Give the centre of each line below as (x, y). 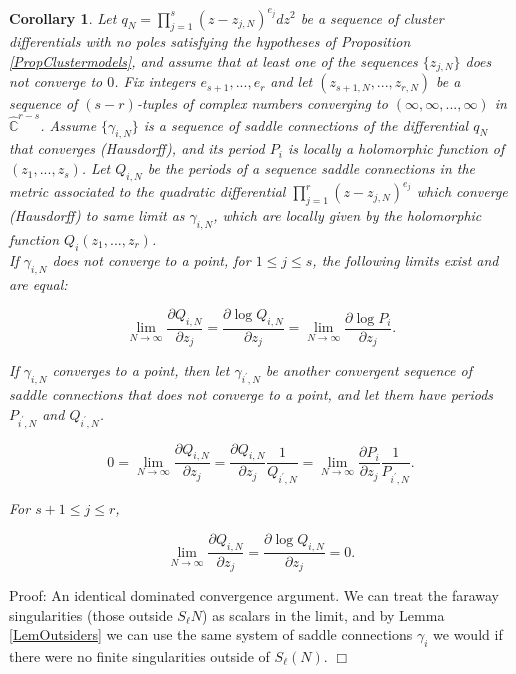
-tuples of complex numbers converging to (262, 103)
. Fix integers (155, 81)
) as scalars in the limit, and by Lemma (323, 614)
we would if (468, 634)
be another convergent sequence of (368, 370)
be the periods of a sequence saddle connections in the (311, 168)
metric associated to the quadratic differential (147, 191)
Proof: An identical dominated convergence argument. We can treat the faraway (254, 595)
